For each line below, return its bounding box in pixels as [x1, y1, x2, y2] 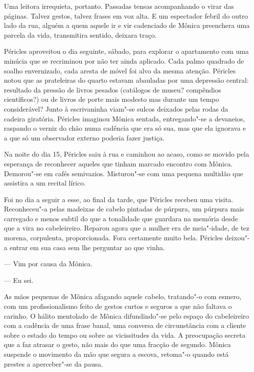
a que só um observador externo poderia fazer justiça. [4, 132, 165, 142]
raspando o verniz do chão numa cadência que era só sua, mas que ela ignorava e [4, 123, 246, 133]
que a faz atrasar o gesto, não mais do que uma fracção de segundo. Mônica [4, 339, 231, 349]
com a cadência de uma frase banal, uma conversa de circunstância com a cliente [4, 320, 246, 330]
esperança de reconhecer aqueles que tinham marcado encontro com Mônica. [4, 158, 233, 168]
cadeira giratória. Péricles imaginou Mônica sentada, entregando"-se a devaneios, [4, 113, 245, 123]
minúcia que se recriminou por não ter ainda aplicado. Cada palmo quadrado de [4, 55, 244, 66]
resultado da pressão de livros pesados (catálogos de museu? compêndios [4, 84, 221, 94]
